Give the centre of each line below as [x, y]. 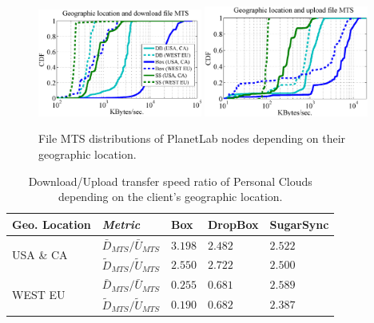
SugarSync [299, 224]
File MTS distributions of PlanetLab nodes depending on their [192, 138]
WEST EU [39, 294]
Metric [121, 224]
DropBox [233, 224]
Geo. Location [52, 224]
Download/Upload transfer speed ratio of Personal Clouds [170, 181]
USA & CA [40, 255]
